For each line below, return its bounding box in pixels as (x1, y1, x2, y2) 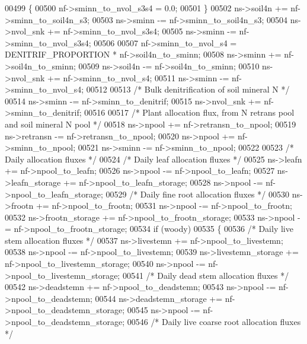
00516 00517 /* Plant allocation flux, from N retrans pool (84, 106, 295, 119)
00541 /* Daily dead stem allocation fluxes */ (122, 269, 289, 281)
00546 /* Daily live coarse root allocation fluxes (127, 316, 301, 328)
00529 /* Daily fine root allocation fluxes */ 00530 (105, 187, 289, 200)
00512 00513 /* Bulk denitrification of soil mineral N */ (86, 83, 290, 95)
